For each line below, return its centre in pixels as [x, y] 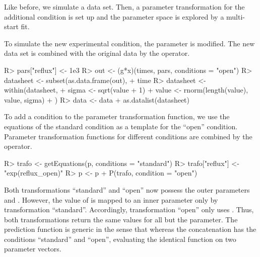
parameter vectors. [33, 249]
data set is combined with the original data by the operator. [97, 53]
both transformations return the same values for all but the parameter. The [121, 219]
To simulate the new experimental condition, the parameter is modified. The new [129, 43]
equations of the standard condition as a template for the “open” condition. [121, 126]
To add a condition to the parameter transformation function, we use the [117, 116]
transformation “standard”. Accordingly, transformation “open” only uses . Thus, [129, 209]
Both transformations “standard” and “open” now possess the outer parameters [127, 189]
